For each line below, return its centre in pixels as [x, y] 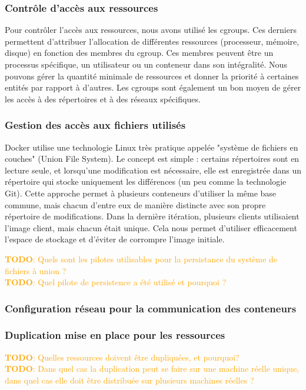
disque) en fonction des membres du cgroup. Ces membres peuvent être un [139, 53]
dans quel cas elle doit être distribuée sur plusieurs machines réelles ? [129, 380]
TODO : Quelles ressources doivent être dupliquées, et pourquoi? [122, 357]
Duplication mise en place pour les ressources [115, 335]
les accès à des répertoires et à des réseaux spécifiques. [103, 99]
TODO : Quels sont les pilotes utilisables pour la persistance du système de [141, 259]
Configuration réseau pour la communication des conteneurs [151, 308]
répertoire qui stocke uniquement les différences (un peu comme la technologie [146, 181]
